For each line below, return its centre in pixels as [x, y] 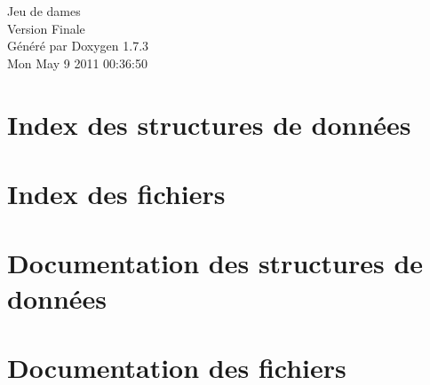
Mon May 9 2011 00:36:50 [77, 63]
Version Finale [46, 28]
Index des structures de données [209, 124]
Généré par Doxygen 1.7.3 [78, 46]
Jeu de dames [44, 11]
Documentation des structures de [215, 263]
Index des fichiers [116, 193]
